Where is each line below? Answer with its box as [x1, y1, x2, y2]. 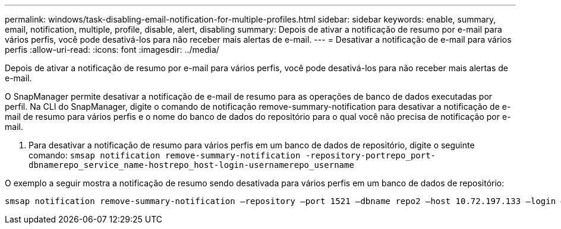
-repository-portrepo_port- [305, 151, 436, 160]
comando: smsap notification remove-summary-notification [29, 150, 301, 160]
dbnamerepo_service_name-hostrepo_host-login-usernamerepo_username [29, 160, 354, 170]
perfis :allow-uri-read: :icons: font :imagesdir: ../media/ [5, 44, 219, 55]
